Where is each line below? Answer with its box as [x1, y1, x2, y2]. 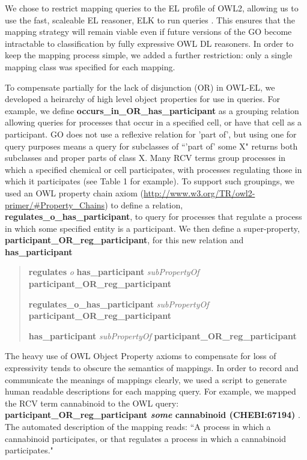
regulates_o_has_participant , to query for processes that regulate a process [5, 210, 302, 223]
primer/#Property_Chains [5, 198, 105, 211]
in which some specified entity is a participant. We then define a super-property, [5, 222, 300, 234]
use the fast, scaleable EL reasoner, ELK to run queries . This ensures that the [5, 13, 296, 26]
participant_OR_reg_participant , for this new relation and [5, 234, 244, 246]
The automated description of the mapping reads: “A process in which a [5, 420, 271, 432]
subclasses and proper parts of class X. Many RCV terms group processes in [5, 151, 286, 164]
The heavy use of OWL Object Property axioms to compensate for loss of [5, 350, 276, 362]
